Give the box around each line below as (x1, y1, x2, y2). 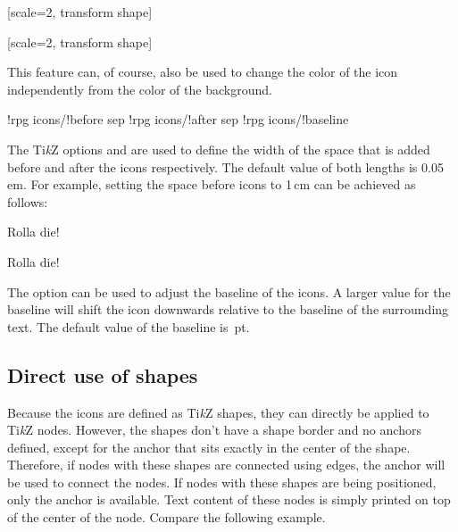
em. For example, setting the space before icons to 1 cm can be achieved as (7, 175, 416, 194)
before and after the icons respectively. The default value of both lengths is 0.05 (7, 157, 444, 176)
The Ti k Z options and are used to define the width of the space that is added (7, 139, 430, 158)
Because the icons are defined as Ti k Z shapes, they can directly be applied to (7, 403, 429, 421)
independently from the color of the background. (7, 79, 272, 98)
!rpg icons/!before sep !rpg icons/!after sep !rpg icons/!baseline (7, 110, 349, 129)
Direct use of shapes (7, 361, 198, 388)
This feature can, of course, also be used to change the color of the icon (7, 62, 398, 81)
